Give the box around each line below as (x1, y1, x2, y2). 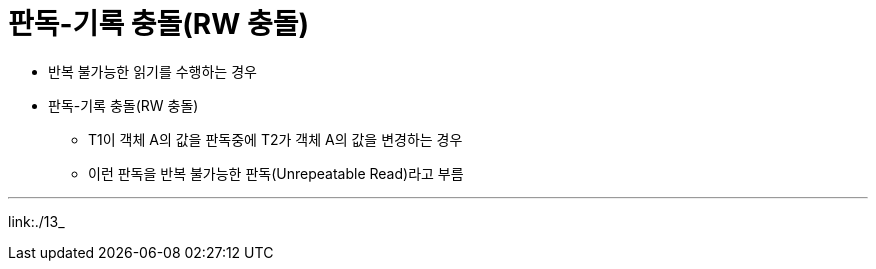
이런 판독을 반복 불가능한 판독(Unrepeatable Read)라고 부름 (88, 164, 464, 182)
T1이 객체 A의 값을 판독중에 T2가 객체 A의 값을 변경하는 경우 (88, 130, 463, 148)
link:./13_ (8, 212, 65, 230)
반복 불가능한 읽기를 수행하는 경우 (48, 62, 257, 80)
